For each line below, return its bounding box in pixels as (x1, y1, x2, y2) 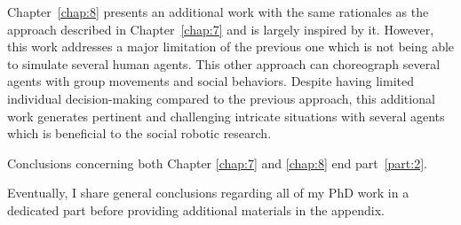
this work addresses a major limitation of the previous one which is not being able (7, 37, 455, 56)
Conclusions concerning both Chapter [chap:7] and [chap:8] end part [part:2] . (7, 153, 427, 172)
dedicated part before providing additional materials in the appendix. (7, 200, 385, 219)
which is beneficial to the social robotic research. (7, 124, 272, 143)
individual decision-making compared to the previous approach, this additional (7, 89, 435, 107)
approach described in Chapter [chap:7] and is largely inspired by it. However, (7, 19, 434, 38)
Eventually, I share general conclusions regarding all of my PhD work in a (7, 183, 409, 202)
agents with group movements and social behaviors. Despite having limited (7, 72, 414, 90)
